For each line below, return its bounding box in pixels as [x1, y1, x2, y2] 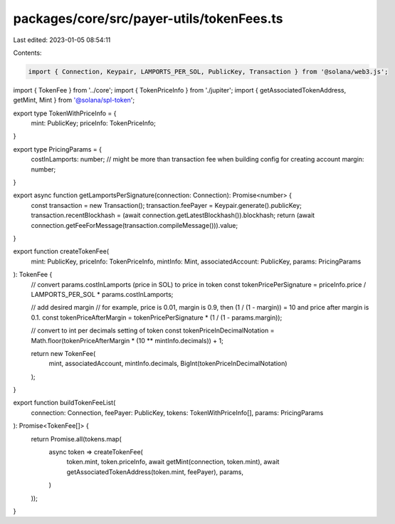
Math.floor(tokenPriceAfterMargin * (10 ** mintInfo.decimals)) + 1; [31, 336, 223, 345]
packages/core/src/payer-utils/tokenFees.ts [13, 11, 283, 26]
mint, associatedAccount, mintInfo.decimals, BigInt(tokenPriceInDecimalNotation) [48, 360, 288, 368]
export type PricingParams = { [13, 145, 102, 153]
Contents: [13, 48, 42, 57]
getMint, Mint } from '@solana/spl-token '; [13, 96, 135, 105]
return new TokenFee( [31, 349, 96, 357]
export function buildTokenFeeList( [13, 399, 116, 407]
